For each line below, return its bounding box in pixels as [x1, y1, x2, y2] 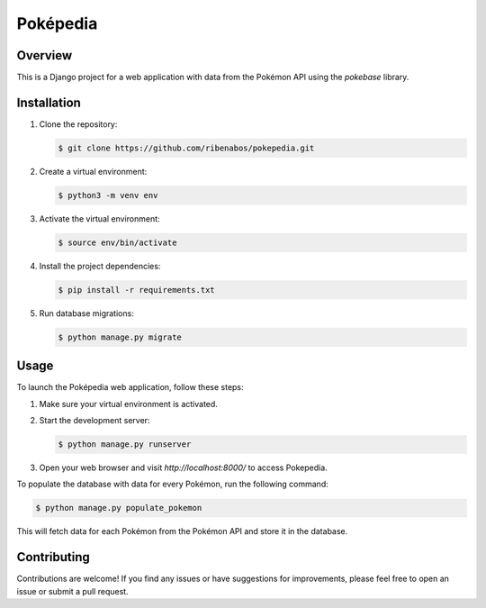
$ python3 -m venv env [58, 190, 158, 200]
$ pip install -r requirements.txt [58, 285, 215, 295]
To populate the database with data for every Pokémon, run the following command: [16, 478, 328, 490]
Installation [16, 95, 81, 110]
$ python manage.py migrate [58, 331, 182, 342]
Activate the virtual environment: [39, 213, 161, 224]
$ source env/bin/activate [58, 237, 177, 248]
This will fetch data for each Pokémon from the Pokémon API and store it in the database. [16, 526, 348, 537]
